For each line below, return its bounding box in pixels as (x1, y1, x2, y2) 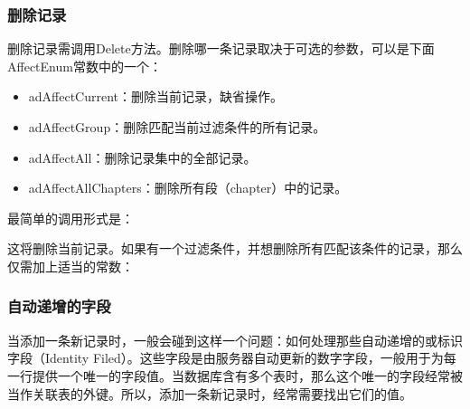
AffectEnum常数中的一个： (7, 56, 162, 75)
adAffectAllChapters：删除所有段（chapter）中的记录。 (28, 178, 348, 197)
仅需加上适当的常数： (7, 256, 134, 275)
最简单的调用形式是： (7, 208, 134, 227)
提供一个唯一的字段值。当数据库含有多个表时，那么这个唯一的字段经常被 (32, 366, 463, 385)
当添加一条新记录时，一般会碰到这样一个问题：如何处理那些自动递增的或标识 (7, 330, 463, 349)
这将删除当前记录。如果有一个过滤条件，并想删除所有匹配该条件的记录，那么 (7, 239, 463, 258)
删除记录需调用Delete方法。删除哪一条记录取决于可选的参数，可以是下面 (7, 39, 435, 58)
